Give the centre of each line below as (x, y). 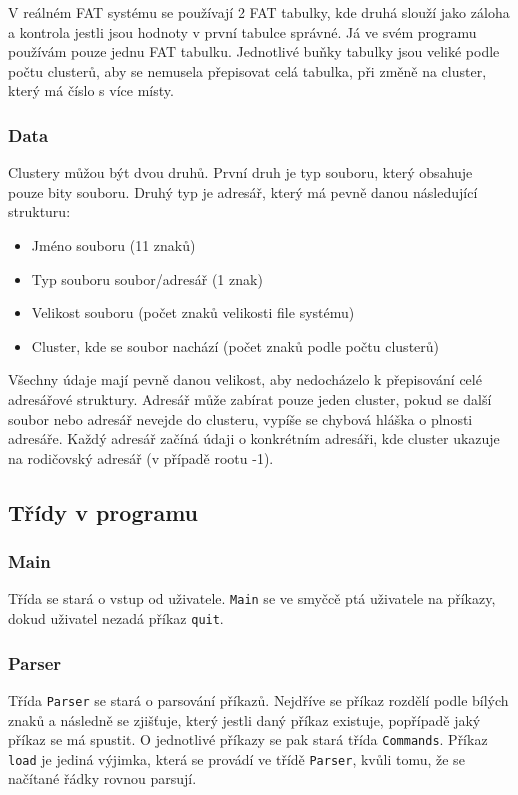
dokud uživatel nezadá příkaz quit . (116, 617)
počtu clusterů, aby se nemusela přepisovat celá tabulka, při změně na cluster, (247, 70)
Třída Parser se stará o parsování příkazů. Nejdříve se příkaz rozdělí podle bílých (258, 699)
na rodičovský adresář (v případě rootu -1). (141, 457)
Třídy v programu (103, 511)
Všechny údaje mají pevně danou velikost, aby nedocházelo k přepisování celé (245, 379)
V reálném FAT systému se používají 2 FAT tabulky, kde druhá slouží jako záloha (259, 12)
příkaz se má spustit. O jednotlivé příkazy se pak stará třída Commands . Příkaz (248, 739)
